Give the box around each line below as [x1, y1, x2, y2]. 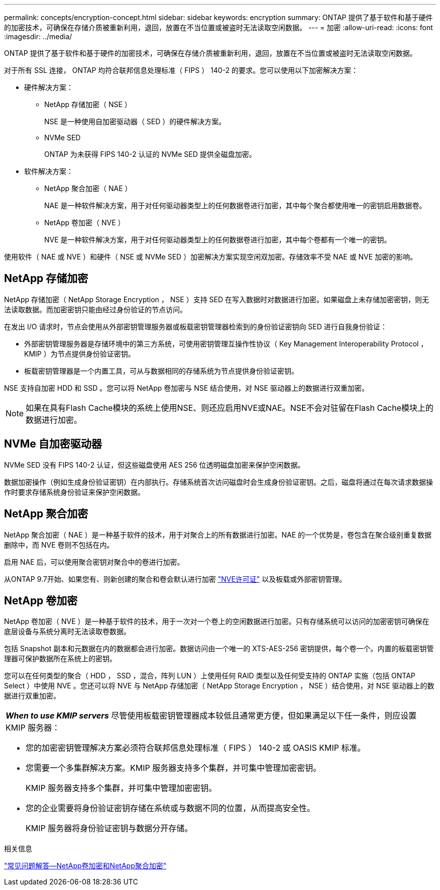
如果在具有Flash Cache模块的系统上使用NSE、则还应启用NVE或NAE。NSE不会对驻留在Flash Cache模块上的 [26, 402, 433, 413]
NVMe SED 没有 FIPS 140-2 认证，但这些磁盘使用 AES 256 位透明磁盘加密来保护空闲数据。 [4, 460, 305, 469]
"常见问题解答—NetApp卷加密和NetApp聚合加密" [4, 861, 167, 870]
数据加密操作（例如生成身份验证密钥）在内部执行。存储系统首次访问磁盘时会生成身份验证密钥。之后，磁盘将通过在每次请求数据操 [4, 477, 433, 486]
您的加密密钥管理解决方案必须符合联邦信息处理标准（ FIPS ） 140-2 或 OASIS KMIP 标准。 [26, 743, 366, 753]
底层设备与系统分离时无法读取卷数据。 [4, 627, 131, 636]
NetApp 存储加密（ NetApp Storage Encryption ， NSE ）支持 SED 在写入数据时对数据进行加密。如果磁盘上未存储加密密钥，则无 [4, 295, 429, 304]
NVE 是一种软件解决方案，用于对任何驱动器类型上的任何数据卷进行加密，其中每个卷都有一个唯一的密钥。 [44, 235, 391, 244]
